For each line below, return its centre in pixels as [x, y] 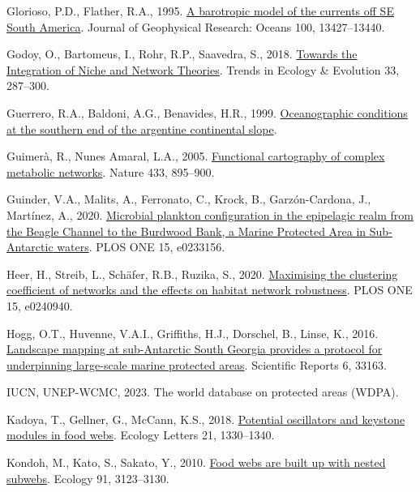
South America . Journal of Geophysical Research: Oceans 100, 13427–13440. [196, 26]
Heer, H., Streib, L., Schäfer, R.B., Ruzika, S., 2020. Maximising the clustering [202, 274]
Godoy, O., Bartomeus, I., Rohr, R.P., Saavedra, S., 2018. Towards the [182, 54]
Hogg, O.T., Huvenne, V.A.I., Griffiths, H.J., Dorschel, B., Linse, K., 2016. [193, 333]
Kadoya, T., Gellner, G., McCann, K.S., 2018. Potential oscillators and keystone [206, 419]
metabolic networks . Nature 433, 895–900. [111, 171]
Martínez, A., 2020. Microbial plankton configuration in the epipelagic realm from [210, 214]
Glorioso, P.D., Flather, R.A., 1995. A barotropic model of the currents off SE [200, 11]
